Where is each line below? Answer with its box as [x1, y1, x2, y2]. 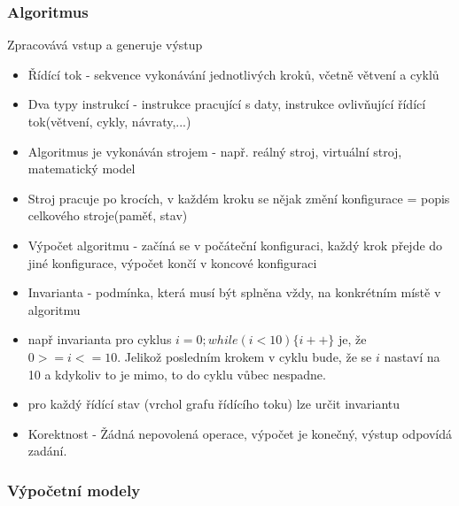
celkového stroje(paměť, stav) [27, 206, 188, 225]
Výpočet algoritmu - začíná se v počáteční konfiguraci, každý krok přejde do [27, 235, 443, 254]
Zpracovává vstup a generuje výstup [7, 35, 203, 54]
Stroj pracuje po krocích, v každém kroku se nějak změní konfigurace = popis [27, 188, 450, 207]
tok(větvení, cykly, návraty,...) [27, 112, 191, 130]
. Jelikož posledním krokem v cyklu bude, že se [117, 347, 372, 365]
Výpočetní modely [7, 479, 141, 501]
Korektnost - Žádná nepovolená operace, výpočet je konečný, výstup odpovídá [27, 424, 453, 442]
